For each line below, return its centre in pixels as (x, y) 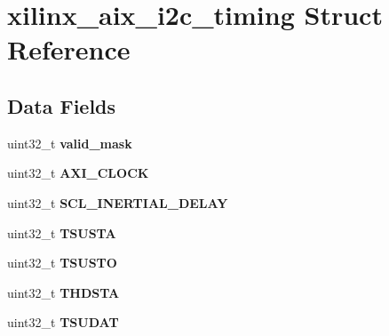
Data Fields (62, 105)
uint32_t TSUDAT (63, 322)
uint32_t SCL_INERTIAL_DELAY (118, 202)
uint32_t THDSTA (64, 292)
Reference (69, 49)
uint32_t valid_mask (70, 143)
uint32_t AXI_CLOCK (78, 173)
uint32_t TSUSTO (62, 263)
